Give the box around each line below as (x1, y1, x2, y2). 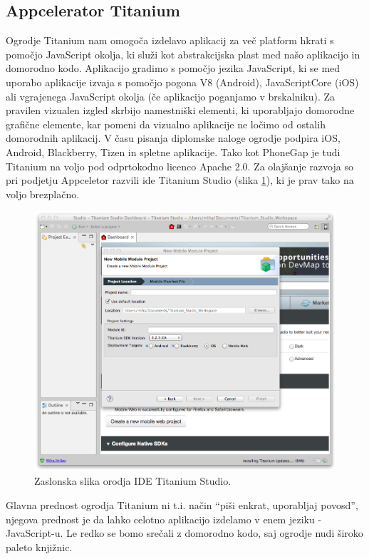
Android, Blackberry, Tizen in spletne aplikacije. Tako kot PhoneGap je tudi (6, 144, 341, 159)
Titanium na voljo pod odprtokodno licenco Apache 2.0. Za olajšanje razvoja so (6, 158, 353, 173)
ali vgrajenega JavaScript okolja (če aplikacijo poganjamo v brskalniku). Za (6, 88, 336, 103)
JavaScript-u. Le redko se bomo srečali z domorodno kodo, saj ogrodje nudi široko (6, 525, 363, 540)
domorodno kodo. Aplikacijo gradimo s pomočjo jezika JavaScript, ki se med (6, 61, 341, 76)
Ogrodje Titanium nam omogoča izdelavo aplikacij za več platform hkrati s (6, 33, 334, 48)
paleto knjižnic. (6, 539, 73, 554)
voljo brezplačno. (6, 186, 80, 201)
